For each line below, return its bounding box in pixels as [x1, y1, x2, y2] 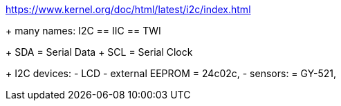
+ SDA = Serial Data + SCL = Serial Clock [6, 46, 193, 58]
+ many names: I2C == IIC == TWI [6, 25, 161, 36]
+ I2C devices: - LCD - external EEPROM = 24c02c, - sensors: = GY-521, [6, 67, 337, 79]
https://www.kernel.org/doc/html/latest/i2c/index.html [6, 3, 251, 15]
